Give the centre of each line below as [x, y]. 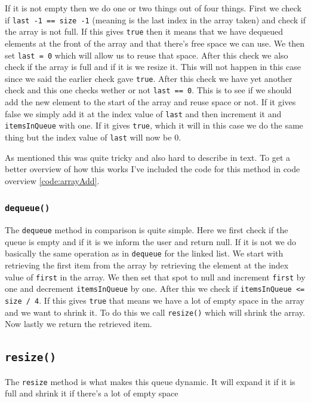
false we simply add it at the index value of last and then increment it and [143, 113]
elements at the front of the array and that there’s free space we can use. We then [155, 43]
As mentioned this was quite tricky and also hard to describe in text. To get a [148, 157]
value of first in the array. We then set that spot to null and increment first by [155, 277]
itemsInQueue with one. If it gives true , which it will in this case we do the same [154, 125]
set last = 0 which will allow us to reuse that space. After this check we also [147, 55]
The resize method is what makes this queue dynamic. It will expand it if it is [150, 381]
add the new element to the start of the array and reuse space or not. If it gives [150, 102]
